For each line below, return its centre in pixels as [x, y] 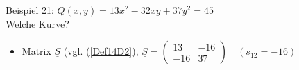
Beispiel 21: [30, 10]
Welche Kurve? [37, 23]
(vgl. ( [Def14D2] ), [101, 51]
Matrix [36, 51]
